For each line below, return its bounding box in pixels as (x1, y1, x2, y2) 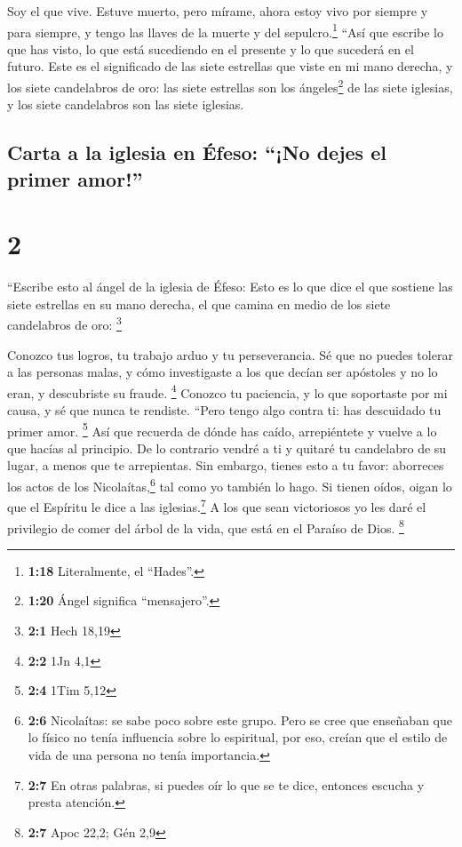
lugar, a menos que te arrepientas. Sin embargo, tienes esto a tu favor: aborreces (7, 456, 444, 475)
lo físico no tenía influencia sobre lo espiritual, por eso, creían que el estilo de (28, 728, 448, 747)
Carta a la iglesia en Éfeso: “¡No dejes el (7, 139, 386, 166)
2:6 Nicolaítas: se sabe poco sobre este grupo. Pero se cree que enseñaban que (28, 710, 452, 729)
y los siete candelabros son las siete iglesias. (7, 95, 244, 114)
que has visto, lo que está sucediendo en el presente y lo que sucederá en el (7, 39, 414, 58)
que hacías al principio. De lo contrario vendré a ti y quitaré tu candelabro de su (7, 438, 447, 457)
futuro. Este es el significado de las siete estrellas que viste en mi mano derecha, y (7, 57, 453, 76)
